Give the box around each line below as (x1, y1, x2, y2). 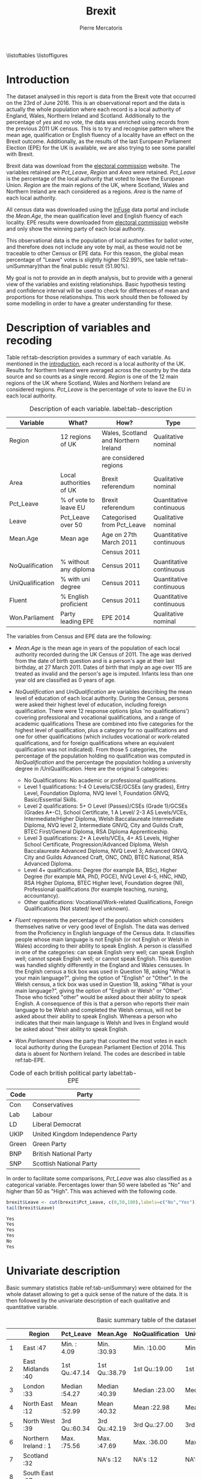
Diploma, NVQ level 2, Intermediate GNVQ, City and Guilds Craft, (23, 822, 183, 829)
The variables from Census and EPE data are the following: (6, 632, 152, 640)
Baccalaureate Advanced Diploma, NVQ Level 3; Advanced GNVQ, (23, 847, 189, 854)
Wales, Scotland (101, 428, 147, 437)
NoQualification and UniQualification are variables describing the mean (14, 688, 192, 695)
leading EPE (60, 617, 94, 625)
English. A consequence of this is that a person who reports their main (14, 999, 189, 1007)
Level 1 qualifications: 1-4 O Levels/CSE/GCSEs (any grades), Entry (23, 783, 190, 790)
